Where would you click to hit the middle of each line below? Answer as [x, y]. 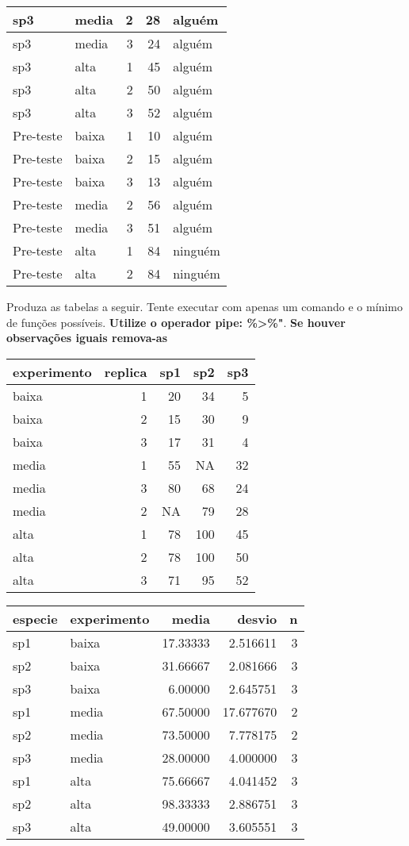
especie [35, 618]
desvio [257, 618]
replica [126, 371]
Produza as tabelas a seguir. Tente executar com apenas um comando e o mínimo [204, 306]
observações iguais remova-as [87, 338]
